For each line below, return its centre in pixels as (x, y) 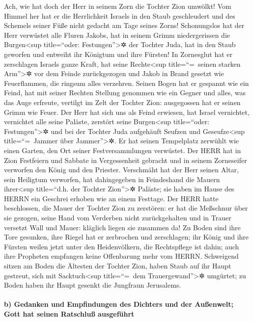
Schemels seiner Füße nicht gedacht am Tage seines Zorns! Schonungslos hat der (124, 25)
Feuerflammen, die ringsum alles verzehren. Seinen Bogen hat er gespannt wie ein (126, 83)
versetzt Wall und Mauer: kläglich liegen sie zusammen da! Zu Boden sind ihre (122, 227)
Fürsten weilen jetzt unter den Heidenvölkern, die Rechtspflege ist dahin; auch (122, 246)
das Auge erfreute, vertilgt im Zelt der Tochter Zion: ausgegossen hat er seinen (122, 102)
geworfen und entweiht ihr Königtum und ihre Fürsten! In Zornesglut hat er (118, 54)
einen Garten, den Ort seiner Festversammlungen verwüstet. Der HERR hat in (123, 150)
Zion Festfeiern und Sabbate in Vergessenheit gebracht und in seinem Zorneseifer (126, 160)
